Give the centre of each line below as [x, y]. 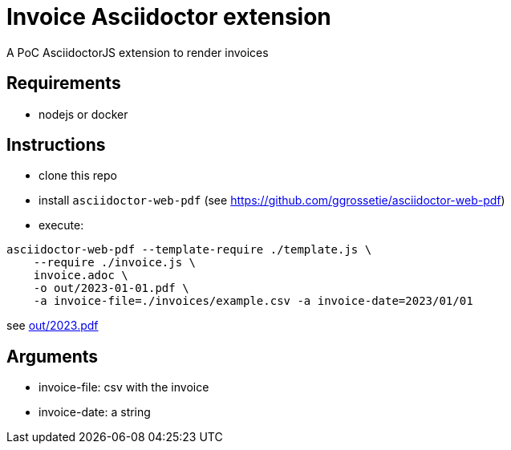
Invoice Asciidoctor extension [169, 17]
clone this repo [78, 176]
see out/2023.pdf [53, 326]
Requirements [64, 83]
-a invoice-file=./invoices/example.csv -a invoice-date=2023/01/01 [253, 301]
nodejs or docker [83, 114]
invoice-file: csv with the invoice [124, 387]
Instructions [56, 145]
